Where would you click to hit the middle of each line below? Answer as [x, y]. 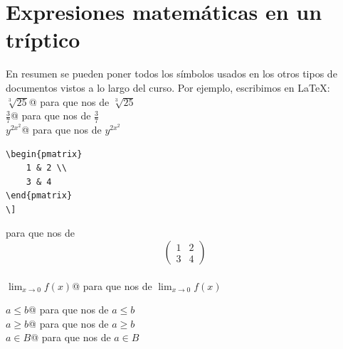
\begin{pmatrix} [44, 154]
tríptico [43, 39]
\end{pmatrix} [39, 196]
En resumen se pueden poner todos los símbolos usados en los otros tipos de [171, 74]
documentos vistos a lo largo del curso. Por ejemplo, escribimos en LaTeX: [168, 87]
